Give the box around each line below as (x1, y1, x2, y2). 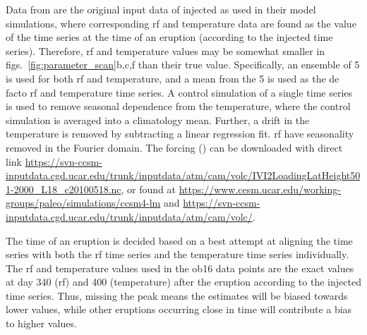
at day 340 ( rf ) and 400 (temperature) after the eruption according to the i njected (6, 274, 361, 289)
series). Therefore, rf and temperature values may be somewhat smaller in (6, 43, 325, 58)
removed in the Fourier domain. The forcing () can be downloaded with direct (6, 140, 343, 154)
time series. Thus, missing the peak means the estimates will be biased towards (6, 288, 348, 303)
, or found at (121, 181, 176, 196)
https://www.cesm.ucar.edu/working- (179, 181, 341, 196)
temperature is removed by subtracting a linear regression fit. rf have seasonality (6, 126, 354, 141)
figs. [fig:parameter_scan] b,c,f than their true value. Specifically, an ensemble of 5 (6, 57, 360, 72)
